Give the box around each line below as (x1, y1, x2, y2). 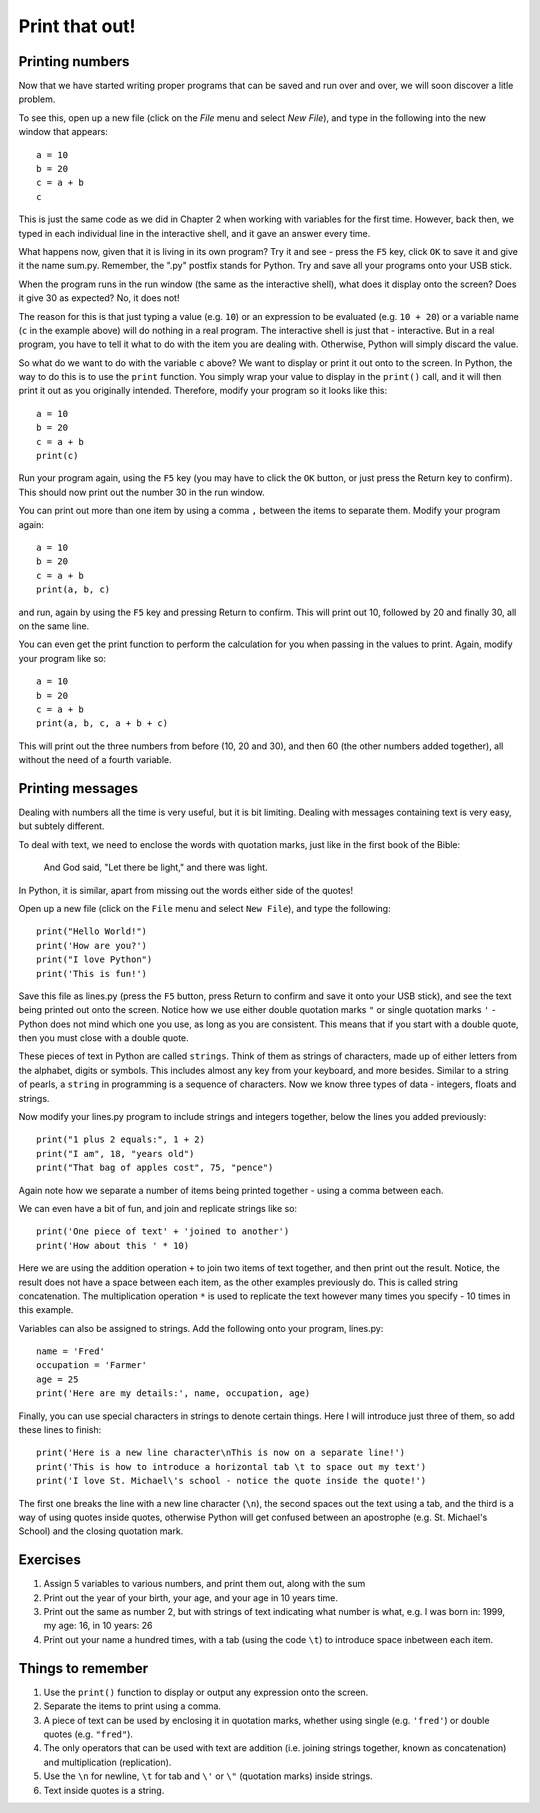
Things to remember (18, 1660, 149, 1677)
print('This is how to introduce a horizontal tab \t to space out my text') (36, 1461, 427, 1472)
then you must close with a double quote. (18, 1032, 189, 1044)
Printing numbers (18, 53, 130, 70)
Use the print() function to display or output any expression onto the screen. (43, 1686, 369, 1698)
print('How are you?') (36, 940, 148, 951)
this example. (18, 1304, 74, 1316)
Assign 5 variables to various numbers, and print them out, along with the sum (43, 1578, 366, 1590)
